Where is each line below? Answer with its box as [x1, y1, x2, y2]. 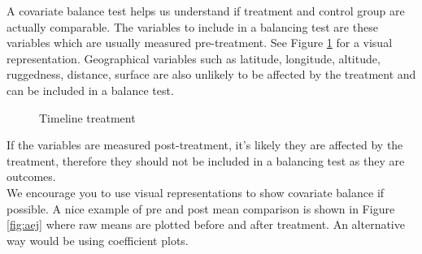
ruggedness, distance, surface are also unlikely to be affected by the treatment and [7, 66, 416, 83]
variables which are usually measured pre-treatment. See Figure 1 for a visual [7, 34, 393, 51]
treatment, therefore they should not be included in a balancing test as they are [7, 152, 405, 169]
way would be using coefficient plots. [7, 231, 189, 248]
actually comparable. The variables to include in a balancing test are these [7, 18, 378, 35]
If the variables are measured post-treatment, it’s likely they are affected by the [7, 136, 403, 153]
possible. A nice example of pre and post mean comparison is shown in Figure [7, 200, 395, 217]
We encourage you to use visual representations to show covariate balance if [7, 183, 385, 200]
